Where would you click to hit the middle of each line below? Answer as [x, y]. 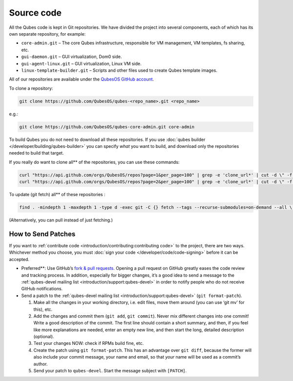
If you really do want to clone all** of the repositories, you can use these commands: [94, 162]
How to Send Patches [42, 234]
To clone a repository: [31, 88]
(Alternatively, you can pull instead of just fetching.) [61, 220]
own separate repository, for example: [47, 34]
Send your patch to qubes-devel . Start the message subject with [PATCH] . [110, 371]
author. [41, 364]
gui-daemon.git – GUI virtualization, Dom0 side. [72, 57]
